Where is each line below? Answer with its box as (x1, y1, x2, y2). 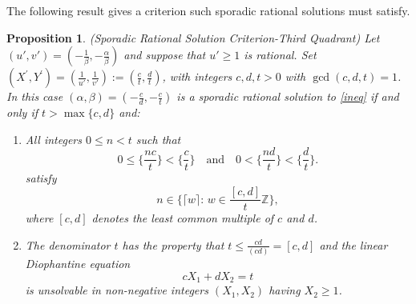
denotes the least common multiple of (91, 210, 274, 226)
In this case (6, 88, 63, 105)
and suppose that (123, 46, 206, 63)
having (269, 282, 301, 298)
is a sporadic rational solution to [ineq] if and (176, 88, 399, 105)
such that (135, 130, 181, 147)
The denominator (25, 236, 111, 253)
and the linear (319, 236, 388, 253)
